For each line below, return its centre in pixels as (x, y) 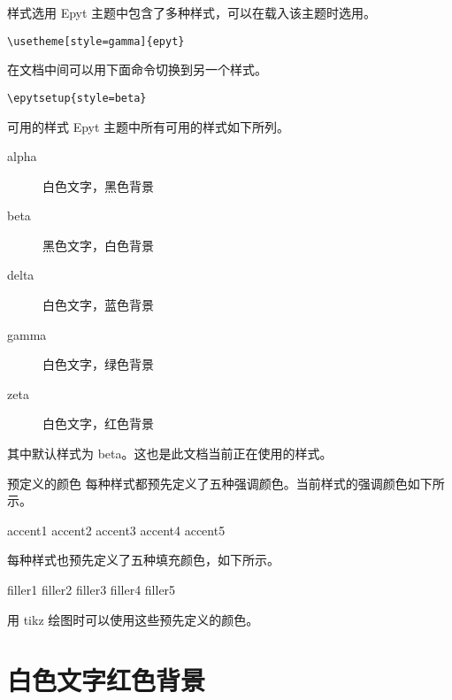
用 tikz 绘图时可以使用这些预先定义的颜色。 (133, 619)
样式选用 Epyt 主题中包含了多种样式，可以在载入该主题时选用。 (192, 12)
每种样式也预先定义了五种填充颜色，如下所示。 (143, 560)
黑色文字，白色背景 (98, 245)
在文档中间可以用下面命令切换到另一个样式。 (137, 69)
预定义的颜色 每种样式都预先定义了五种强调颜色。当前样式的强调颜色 (207, 483)
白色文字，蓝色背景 (98, 305)
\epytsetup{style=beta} (77, 98)
